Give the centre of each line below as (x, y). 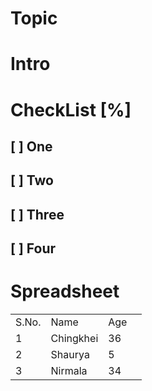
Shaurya (70, 355)
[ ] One (31, 146)
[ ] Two (32, 180)
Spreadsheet (65, 291)
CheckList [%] (71, 109)
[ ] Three (37, 214)
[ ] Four (33, 248)
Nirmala (69, 371)
